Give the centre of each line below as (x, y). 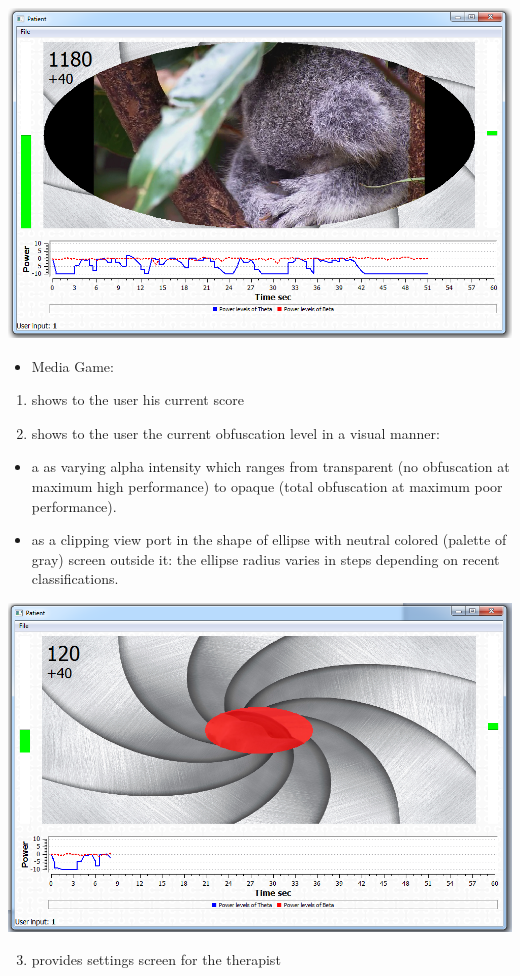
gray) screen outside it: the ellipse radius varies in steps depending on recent (265, 558)
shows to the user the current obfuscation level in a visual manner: (235, 432)
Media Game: (72, 365)
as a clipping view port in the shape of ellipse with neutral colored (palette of (269, 539)
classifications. (75, 578)
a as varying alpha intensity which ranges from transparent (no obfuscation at (270, 466)
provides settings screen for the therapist (156, 959)
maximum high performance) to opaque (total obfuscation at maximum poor (267, 486)
